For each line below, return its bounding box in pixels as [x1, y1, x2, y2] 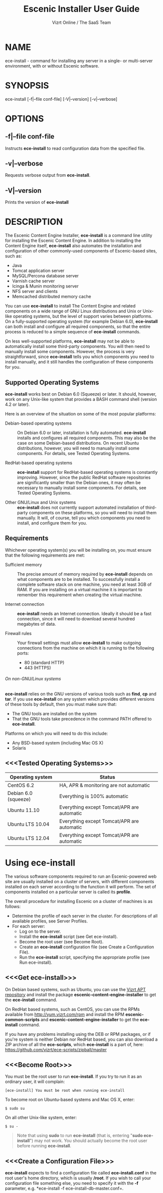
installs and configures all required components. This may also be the [17, 435, 156, 441]
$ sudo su [5, 1106, 25, 1111]
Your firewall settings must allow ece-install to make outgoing [17, 640, 142, 646]
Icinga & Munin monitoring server [12, 283, 79, 289]
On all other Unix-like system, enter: [5, 1115, 77, 1121]
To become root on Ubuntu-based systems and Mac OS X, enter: [5, 1097, 135, 1103]
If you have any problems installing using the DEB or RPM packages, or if [5, 1031, 151, 1037]
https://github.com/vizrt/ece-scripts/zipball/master [5, 1047, 107, 1052]
